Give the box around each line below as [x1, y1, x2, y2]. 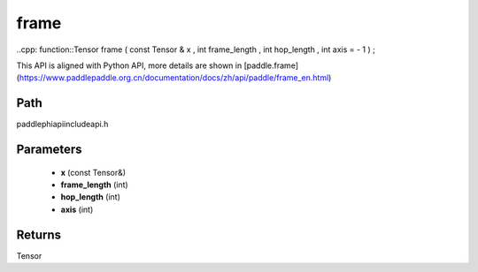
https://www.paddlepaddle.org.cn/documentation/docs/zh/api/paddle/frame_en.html [19, 72, 329, 83]
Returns [16, 227, 62, 242]
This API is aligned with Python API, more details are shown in [16, 60, 243, 71]
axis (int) [60, 204, 94, 215]
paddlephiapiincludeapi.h [16, 119, 109, 130]
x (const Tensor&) [60, 167, 127, 178]
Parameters [16, 142, 82, 157]
